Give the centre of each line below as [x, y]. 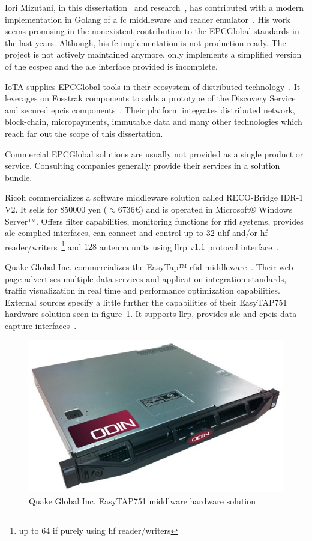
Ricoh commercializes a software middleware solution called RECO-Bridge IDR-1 [154, 197]
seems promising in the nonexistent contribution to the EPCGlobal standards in [152, 31]
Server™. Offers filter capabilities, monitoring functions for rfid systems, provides [154, 221]
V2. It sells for [31, 209]
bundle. [19, 177]
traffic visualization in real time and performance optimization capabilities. [142, 290]
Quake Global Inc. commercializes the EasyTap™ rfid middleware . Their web [149, 266]
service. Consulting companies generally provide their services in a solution [142, 165]
